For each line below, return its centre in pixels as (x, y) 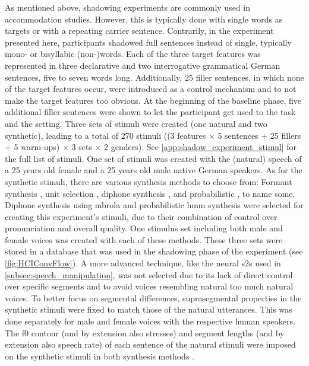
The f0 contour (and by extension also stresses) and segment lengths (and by (145, 332)
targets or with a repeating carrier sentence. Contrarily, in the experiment (139, 31)
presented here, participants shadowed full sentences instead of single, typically (148, 42)
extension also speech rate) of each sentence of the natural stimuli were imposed (150, 344)
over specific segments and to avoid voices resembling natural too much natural (149, 286)
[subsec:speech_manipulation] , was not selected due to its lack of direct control (149, 274)
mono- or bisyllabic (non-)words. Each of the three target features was (133, 54)
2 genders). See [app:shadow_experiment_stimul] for (201, 147)
